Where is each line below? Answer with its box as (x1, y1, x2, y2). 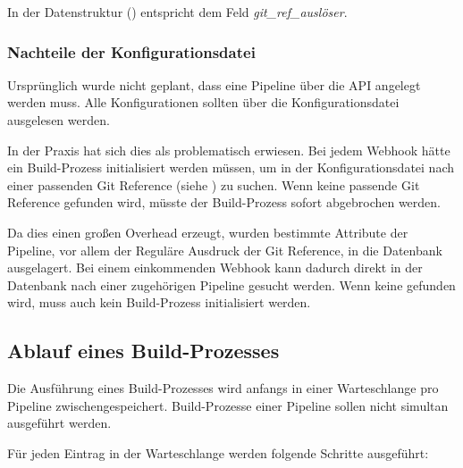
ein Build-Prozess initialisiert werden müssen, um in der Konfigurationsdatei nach (7, 158, 455, 177)
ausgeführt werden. (7, 414, 112, 432)
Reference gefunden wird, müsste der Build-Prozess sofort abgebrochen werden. (7, 193, 441, 212)
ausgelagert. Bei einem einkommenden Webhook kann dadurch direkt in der (7, 258, 423, 277)
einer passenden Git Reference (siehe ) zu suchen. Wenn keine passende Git (7, 175, 420, 194)
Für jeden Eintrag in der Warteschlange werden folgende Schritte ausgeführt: (7, 443, 429, 462)
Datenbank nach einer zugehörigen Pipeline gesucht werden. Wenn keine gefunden (7, 275, 456, 294)
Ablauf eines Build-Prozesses (7, 337, 280, 364)
